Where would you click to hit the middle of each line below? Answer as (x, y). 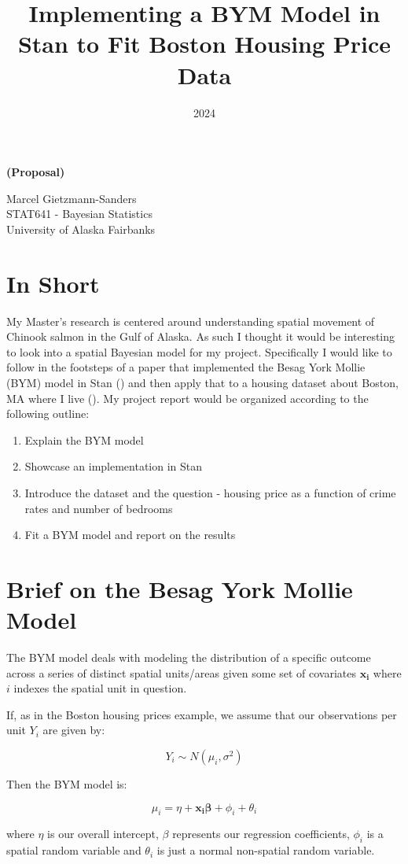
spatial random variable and (74, 850)
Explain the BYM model (84, 439)
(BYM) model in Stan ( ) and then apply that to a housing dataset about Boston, (202, 382)
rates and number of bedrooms (99, 508)
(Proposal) (36, 172)
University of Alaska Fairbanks (81, 229)
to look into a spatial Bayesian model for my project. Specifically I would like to (199, 351)
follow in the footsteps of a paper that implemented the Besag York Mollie (186, 367)
